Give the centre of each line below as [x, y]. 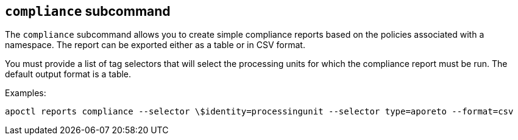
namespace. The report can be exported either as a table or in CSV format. [155, 45]
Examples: [26, 93]
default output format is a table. [68, 74]
